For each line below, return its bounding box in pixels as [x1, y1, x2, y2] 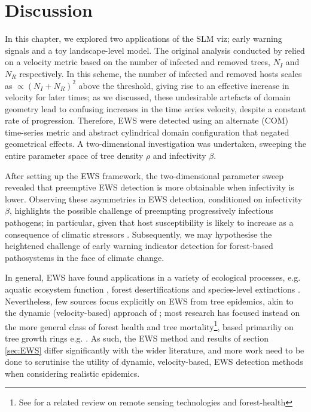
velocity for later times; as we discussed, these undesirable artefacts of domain [5, 91, 291, 103]
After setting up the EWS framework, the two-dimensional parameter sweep [5, 169, 284, 182]
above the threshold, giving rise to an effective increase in [78, 79, 289, 91]
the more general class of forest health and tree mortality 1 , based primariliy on [5, 318, 294, 333]
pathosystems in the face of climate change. [5, 251, 164, 263]
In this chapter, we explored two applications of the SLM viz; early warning [5, 32, 282, 45]
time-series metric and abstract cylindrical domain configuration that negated [5, 125, 289, 138]
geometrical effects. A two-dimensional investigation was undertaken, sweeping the [5, 137, 307, 150]
